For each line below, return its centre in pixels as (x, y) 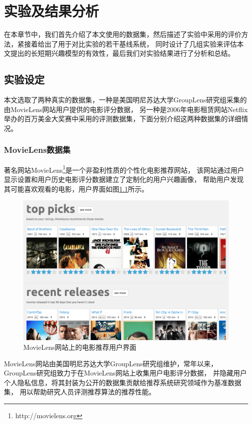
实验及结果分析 (52, 11)
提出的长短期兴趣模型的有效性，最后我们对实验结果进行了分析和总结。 (122, 53)
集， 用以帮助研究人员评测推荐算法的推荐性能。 (80, 392)
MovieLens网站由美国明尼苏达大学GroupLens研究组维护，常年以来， (111, 363)
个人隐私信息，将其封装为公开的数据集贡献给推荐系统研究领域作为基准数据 (123, 382)
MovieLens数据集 (37, 150)
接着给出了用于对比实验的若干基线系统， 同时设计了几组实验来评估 (130, 43)
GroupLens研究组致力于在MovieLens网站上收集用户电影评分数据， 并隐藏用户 (126, 373)
